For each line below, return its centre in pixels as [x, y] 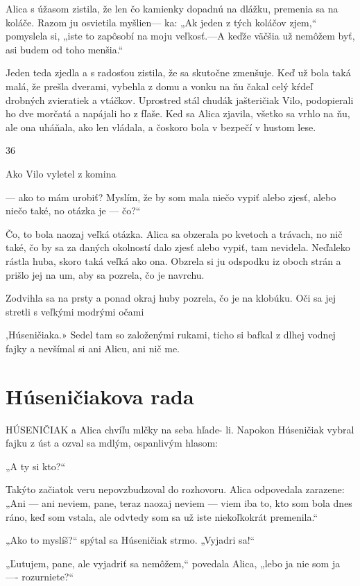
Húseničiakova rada [100, 396]
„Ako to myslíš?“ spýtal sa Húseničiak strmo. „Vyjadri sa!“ [130, 540]
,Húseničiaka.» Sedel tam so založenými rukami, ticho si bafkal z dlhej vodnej [171, 335]
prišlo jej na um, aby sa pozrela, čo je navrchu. [105, 274]
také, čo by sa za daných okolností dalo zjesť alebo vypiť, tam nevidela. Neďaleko [178, 247]
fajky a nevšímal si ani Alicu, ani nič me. [93, 348]
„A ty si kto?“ [36, 466]
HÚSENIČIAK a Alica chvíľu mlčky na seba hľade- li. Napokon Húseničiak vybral [180, 429]
